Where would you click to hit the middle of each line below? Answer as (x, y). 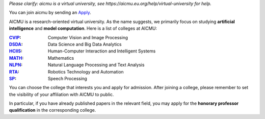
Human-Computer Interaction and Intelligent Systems (102, 51)
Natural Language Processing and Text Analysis (96, 65)
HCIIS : (16, 51)
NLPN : (16, 65)
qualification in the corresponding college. (53, 110)
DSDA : (16, 44)
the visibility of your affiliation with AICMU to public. (61, 94)
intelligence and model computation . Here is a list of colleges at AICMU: (83, 28)
